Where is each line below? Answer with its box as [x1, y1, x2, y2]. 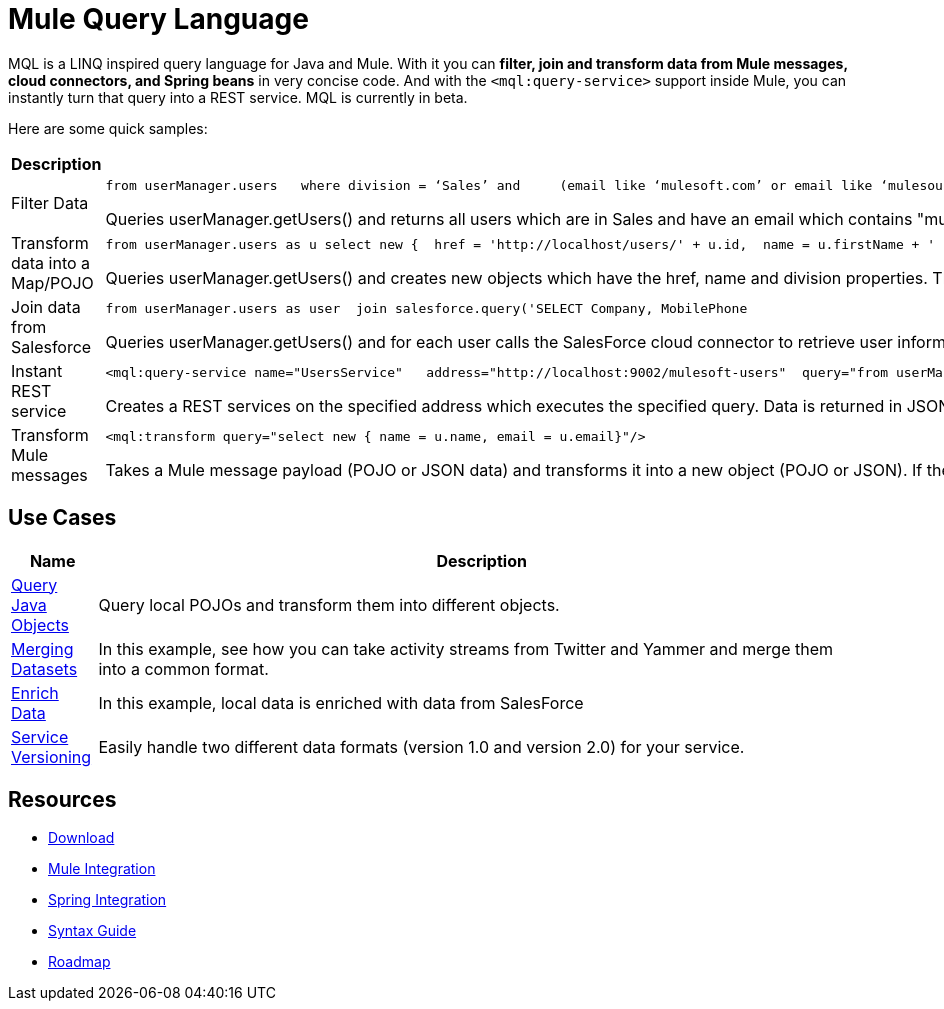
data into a [11, 252, 91, 273]
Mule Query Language [8, 2, 309, 36]
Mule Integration [48, 860, 156, 878]
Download [48, 829, 115, 847]
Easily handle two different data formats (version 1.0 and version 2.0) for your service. [98, 736, 745, 757]
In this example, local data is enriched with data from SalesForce [98, 692, 584, 713]
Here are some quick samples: [8, 119, 208, 137]
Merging [11, 638, 74, 659]
